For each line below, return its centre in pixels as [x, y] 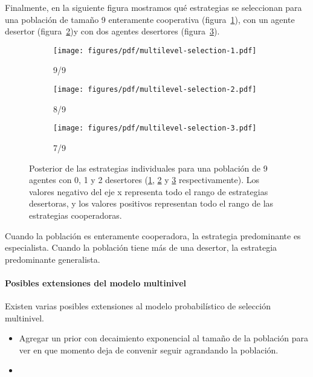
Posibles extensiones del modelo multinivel [95, 282]
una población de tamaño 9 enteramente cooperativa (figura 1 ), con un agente [150, 19]
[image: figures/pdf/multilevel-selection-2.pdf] [155, 90]
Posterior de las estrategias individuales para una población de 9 [148, 168]
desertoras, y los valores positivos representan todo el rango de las [151, 203]
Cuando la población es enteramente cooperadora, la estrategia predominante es [153, 235]
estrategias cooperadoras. [76, 215]
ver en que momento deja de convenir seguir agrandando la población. [149, 350]
